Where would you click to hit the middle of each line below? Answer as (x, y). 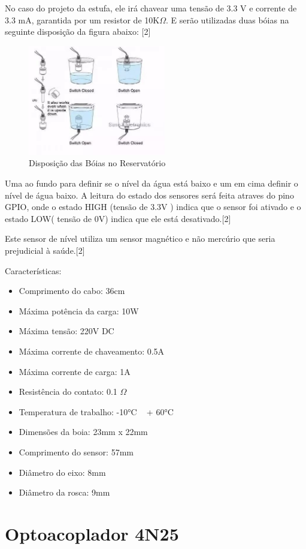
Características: (33, 270)
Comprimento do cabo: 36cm (72, 291)
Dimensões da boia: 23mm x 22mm (83, 432)
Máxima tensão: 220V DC (66, 331)
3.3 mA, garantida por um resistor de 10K (82, 19)
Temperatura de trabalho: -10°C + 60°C (96, 411)
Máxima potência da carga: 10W (79, 310)
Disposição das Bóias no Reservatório (97, 163)
